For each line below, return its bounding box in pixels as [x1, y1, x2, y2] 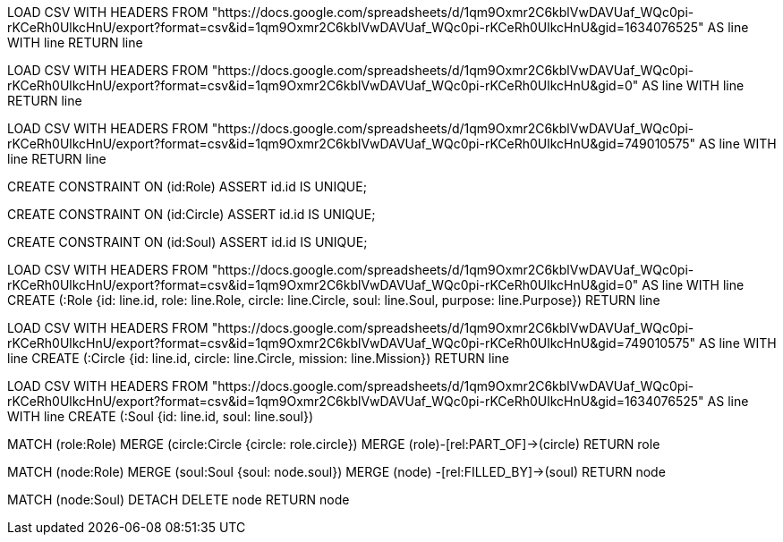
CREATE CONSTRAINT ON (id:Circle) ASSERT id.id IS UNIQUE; [7, 207, 376, 222]
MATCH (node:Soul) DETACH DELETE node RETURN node [7, 492, 350, 507]
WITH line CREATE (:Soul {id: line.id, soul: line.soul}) [7, 409, 314, 424]
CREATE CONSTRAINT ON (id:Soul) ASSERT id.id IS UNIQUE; [7, 234, 368, 250]
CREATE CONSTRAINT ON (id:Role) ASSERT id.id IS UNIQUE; [7, 179, 367, 194]
